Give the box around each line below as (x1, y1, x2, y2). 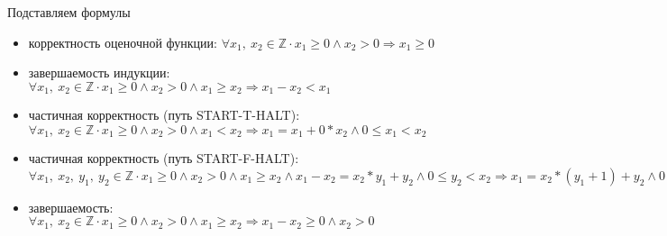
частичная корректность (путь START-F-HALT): (28, 149, 299, 168)
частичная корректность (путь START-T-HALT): (28, 105, 300, 124)
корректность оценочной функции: (28, 32, 217, 51)
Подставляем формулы (7, 3, 131, 21)
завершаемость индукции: (28, 63, 170, 82)
